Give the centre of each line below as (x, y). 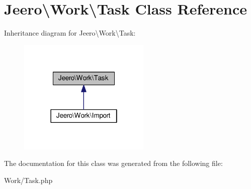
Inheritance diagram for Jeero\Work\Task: (70, 33)
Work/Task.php (28, 180)
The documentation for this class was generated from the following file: (113, 163)
